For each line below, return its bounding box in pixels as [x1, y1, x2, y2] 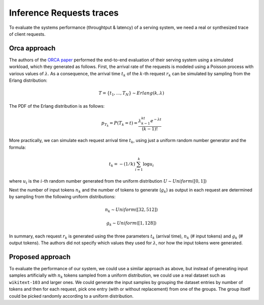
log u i [142, 161, 154, 168]
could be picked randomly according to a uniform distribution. [9, 293, 134, 299]
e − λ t [150, 117, 162, 123]
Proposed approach [9, 253, 71, 261]
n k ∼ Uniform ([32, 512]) [105, 207, 158, 213]
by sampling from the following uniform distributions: [9, 194, 116, 200]
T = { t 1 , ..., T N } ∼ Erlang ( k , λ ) [98, 91, 165, 97]
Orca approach [9, 44, 56, 52]
